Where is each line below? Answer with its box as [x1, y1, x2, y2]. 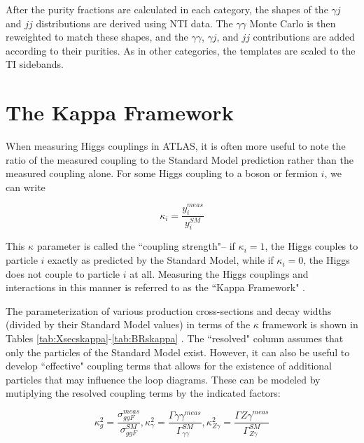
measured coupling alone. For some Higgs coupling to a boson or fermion [6, 166, 318, 181]
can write [6, 179, 45, 194]
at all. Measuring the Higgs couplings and [129, 266, 309, 281]
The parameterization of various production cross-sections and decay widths [6, 303, 332, 318]
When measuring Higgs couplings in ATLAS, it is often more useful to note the [6, 139, 346, 153]
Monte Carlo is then [249, 15, 336, 30]
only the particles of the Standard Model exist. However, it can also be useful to [6, 344, 350, 359]
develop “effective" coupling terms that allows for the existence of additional [6, 358, 332, 373]
